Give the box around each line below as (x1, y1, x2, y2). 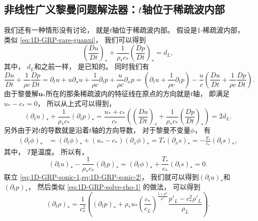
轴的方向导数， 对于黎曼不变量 (92, 125, 191, 135)
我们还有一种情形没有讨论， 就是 (4, 25, 110, 35)
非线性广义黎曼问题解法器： (4, 1, 138, 17)
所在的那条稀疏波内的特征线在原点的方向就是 (45, 88, 191, 98)
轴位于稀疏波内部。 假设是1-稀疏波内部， (112, 25, 245, 35)
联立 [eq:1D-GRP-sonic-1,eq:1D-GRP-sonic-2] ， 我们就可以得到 (4, 172, 199, 182)
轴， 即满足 (193, 88, 230, 98)
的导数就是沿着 (41, 125, 90, 135)
